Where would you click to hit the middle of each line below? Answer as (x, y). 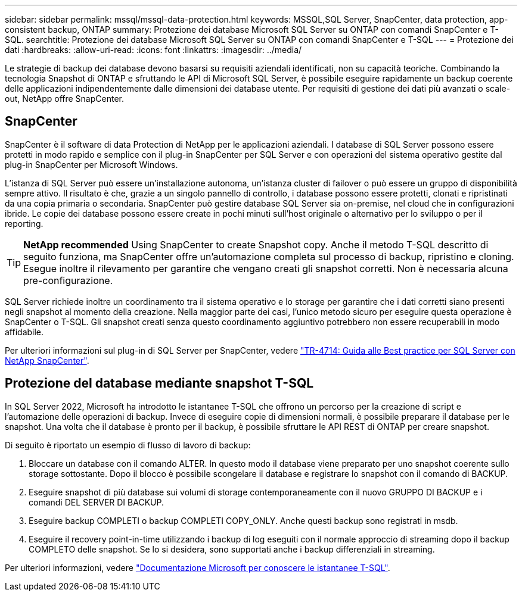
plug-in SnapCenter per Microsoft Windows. (91, 164)
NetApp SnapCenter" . (47, 360)
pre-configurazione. (68, 280)
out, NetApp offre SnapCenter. (64, 99)
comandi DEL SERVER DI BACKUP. (96, 502)
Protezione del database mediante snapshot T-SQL (159, 383)
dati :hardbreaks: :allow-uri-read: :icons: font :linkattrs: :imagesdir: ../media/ (153, 50)
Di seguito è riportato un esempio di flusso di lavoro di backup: (128, 445)
